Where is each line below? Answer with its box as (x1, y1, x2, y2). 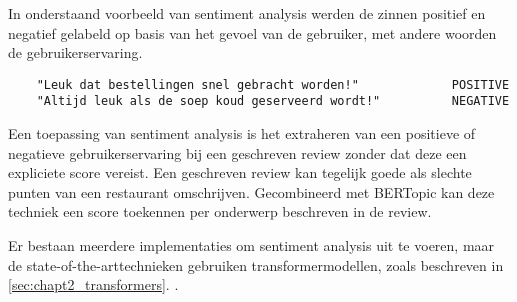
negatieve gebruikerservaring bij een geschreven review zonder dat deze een (8, 142, 467, 163)
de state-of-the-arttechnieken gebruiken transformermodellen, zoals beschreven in (8, 254, 504, 275)
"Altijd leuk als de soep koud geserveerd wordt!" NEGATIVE (36, 94, 510, 109)
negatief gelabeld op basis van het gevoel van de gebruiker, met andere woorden (8, 22, 497, 43)
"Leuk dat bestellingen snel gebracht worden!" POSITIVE (36, 77, 510, 92)
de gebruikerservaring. (8, 42, 143, 63)
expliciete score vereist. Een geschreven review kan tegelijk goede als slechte (8, 162, 472, 183)
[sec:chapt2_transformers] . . (8, 274, 179, 295)
